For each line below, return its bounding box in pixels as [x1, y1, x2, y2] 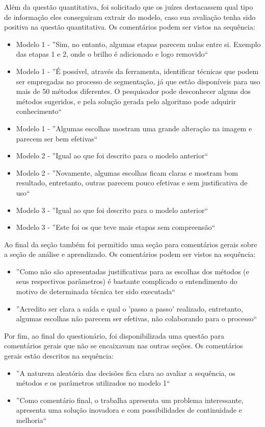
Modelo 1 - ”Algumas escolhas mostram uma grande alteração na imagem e [16, 123, 252, 133]
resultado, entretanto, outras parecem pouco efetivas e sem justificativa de [16, 177, 248, 188]
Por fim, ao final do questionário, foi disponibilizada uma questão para [4, 330, 224, 341]
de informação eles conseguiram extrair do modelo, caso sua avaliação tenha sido [4, 11, 256, 22]
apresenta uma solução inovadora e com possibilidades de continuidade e [16, 405, 242, 415]
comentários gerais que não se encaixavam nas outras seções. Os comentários [4, 340, 243, 351]
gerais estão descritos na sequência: [4, 350, 114, 361]
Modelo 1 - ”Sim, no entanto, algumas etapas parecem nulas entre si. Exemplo [16, 38, 261, 49]
